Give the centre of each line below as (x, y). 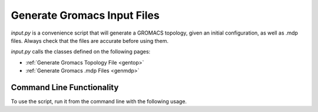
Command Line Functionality (65, 87)
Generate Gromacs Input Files (85, 15)
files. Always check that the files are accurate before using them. (90, 40)
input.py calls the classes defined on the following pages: (81, 52)
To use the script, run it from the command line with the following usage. (99, 101)
